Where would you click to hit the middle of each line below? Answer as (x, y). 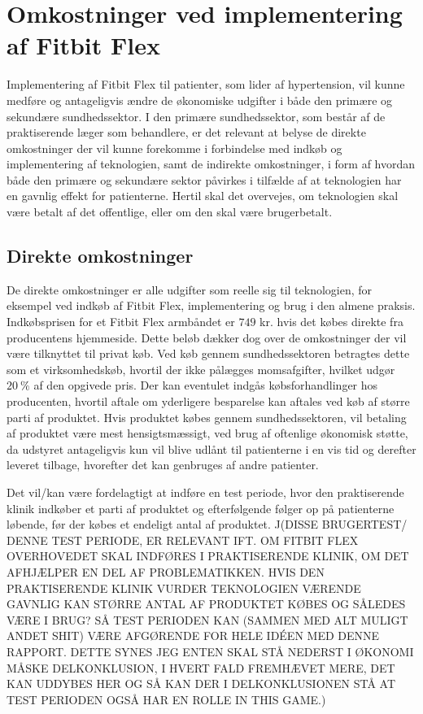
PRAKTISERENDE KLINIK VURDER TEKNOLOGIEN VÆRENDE (184, 588)
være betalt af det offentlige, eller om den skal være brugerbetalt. (170, 212)
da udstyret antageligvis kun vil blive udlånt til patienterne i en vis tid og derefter (211, 448)
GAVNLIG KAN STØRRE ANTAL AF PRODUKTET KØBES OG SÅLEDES (206, 604)
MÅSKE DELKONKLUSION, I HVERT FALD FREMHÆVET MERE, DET (201, 667)
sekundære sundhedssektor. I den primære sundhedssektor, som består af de (196, 116)
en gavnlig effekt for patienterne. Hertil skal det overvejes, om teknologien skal (203, 196)
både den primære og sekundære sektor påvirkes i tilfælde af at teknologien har (204, 179)
